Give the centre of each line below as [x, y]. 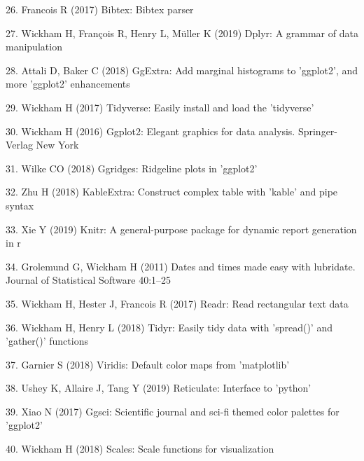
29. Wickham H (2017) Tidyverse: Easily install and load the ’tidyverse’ [160, 107]
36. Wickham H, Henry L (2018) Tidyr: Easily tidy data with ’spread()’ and [169, 327]
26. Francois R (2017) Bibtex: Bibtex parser [100, 9]
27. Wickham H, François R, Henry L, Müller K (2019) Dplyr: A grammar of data [182, 33]
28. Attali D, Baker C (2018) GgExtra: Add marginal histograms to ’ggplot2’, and [182, 70]
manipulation [34, 47]
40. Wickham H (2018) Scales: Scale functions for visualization [140, 449]
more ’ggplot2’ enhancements [68, 84]
